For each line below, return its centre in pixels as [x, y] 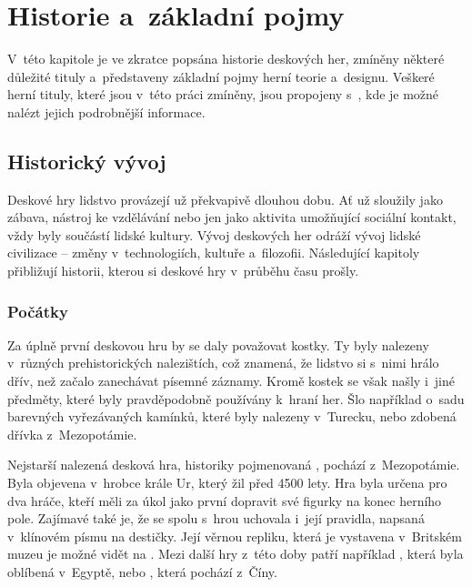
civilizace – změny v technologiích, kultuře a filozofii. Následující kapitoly [214, 253]
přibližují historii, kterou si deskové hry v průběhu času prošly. [183, 271]
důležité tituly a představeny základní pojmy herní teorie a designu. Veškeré [221, 76]
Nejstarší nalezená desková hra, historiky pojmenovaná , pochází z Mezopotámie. [234, 465]
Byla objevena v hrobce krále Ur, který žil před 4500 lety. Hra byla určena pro [227, 483]
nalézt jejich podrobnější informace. [106, 111]
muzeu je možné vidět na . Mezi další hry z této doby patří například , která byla [236, 554]
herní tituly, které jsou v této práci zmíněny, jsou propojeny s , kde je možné [223, 94]
